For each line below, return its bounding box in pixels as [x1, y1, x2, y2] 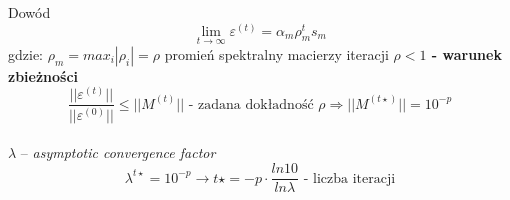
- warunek [431, 43, 502, 64]
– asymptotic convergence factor [20, 142, 216, 163]
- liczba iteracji [303, 171, 396, 186]
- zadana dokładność [188, 97, 314, 112]
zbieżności [8, 65, 79, 86]
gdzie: [8, 43, 43, 64]
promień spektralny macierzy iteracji [164, 43, 389, 64]
